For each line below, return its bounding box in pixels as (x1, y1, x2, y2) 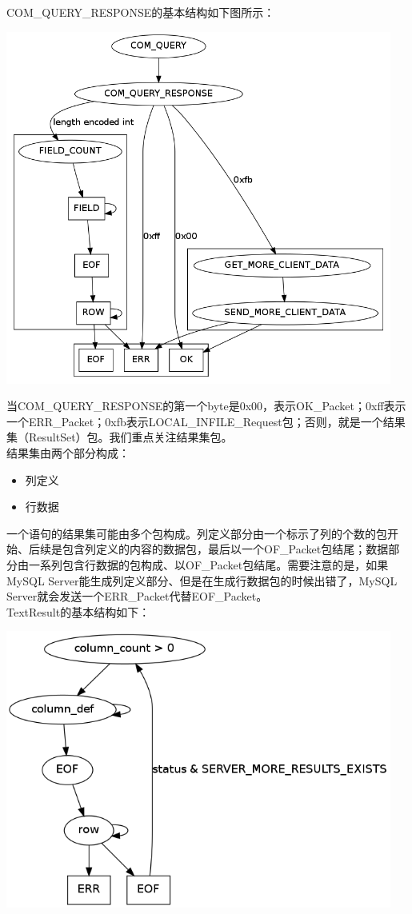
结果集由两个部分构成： (6, 445, 130, 461)
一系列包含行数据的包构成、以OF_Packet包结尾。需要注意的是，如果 (28, 556, 389, 573)
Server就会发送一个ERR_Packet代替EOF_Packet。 (6, 588, 268, 605)
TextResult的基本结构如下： (6, 603, 150, 620)
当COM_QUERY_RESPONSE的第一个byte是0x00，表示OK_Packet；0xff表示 (6, 397, 406, 414)
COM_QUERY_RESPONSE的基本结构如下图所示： (6, 4, 275, 20)
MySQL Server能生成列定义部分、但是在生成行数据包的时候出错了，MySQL (6, 572, 398, 589)
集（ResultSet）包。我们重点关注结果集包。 (6, 429, 233, 445)
